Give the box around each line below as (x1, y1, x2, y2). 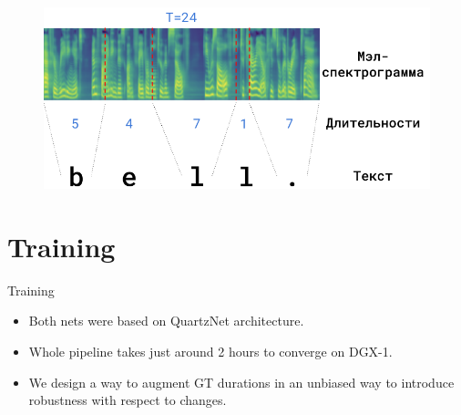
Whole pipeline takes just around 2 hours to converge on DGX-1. (28, 341, 393, 360)
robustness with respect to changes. (28, 390, 227, 410)
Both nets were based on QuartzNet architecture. (28, 311, 304, 330)
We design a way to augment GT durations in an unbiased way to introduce (28, 372, 455, 391)
